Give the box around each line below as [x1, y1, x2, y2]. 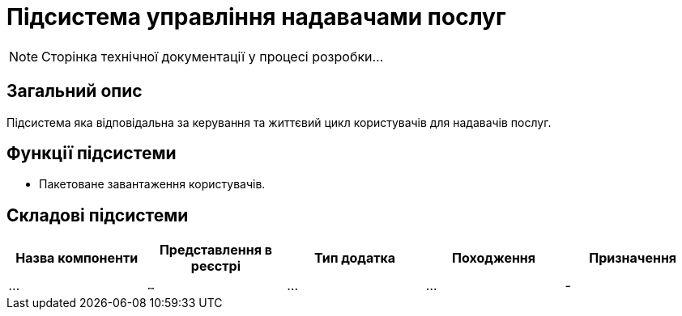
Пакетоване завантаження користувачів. [39, 177, 266, 192]
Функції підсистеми [6, 143, 177, 164]
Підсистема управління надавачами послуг [6, 3, 506, 31]
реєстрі [190, 258, 241, 275]
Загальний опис [6, 81, 143, 102]
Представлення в [159, 242, 272, 259]
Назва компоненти [15, 250, 139, 267]
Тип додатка [313, 250, 396, 267]
